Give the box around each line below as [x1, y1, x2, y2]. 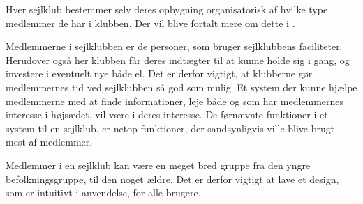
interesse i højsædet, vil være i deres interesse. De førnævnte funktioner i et [6, 107, 328, 122]
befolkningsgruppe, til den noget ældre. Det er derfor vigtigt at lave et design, [6, 171, 339, 186]
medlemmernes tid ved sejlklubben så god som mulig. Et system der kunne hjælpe [6, 79, 357, 94]
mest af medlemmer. [6, 134, 93, 149]
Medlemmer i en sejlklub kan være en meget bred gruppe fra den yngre [6, 157, 311, 172]
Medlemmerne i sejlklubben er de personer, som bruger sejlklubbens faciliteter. [6, 39, 343, 54]
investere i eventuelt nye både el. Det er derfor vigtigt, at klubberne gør [6, 66, 313, 81]
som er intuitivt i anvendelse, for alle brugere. [6, 185, 201, 200]
